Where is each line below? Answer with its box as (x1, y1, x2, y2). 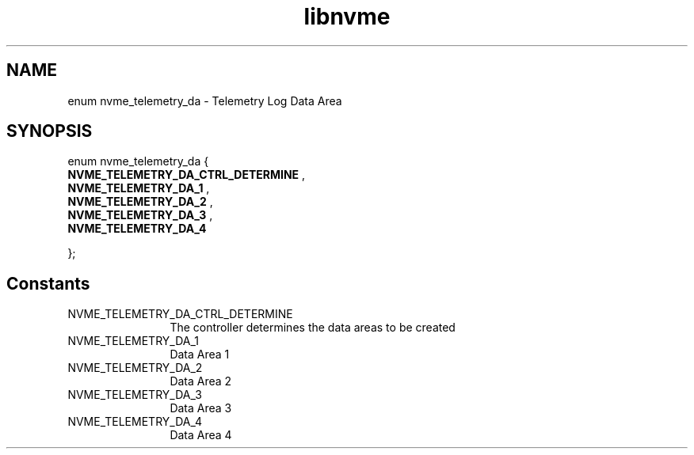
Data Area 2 (170, 374, 232, 389)
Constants (6, 273, 90, 294)
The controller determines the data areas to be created (170, 320, 456, 335)
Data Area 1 (170, 347, 230, 362)
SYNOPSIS (6, 121, 93, 142)
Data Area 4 (170, 428, 232, 442)
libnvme (303, 3, 391, 30)
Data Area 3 (170, 401, 232, 415)
